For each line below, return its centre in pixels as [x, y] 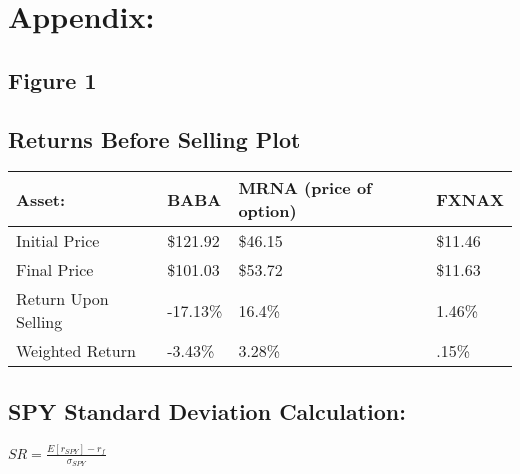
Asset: [41, 199]
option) [267, 211]
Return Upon [62, 299]
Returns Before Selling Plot [154, 138]
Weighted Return [76, 351]
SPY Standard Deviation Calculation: [207, 410]
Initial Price [58, 241]
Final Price [55, 270]
